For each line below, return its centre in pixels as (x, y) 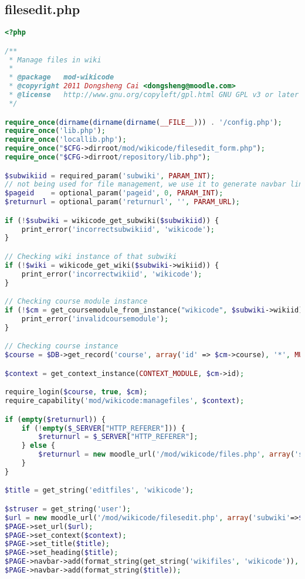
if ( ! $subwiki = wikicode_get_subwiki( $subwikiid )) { (112, 220)
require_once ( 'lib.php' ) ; (55, 131)
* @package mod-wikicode (62, 77)
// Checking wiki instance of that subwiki (91, 256)
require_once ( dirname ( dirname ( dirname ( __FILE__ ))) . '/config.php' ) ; (143, 122)
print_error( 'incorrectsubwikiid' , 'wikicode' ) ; (118, 229)
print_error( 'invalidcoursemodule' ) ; (95, 319)
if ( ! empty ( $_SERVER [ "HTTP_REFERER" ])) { (103, 428)
